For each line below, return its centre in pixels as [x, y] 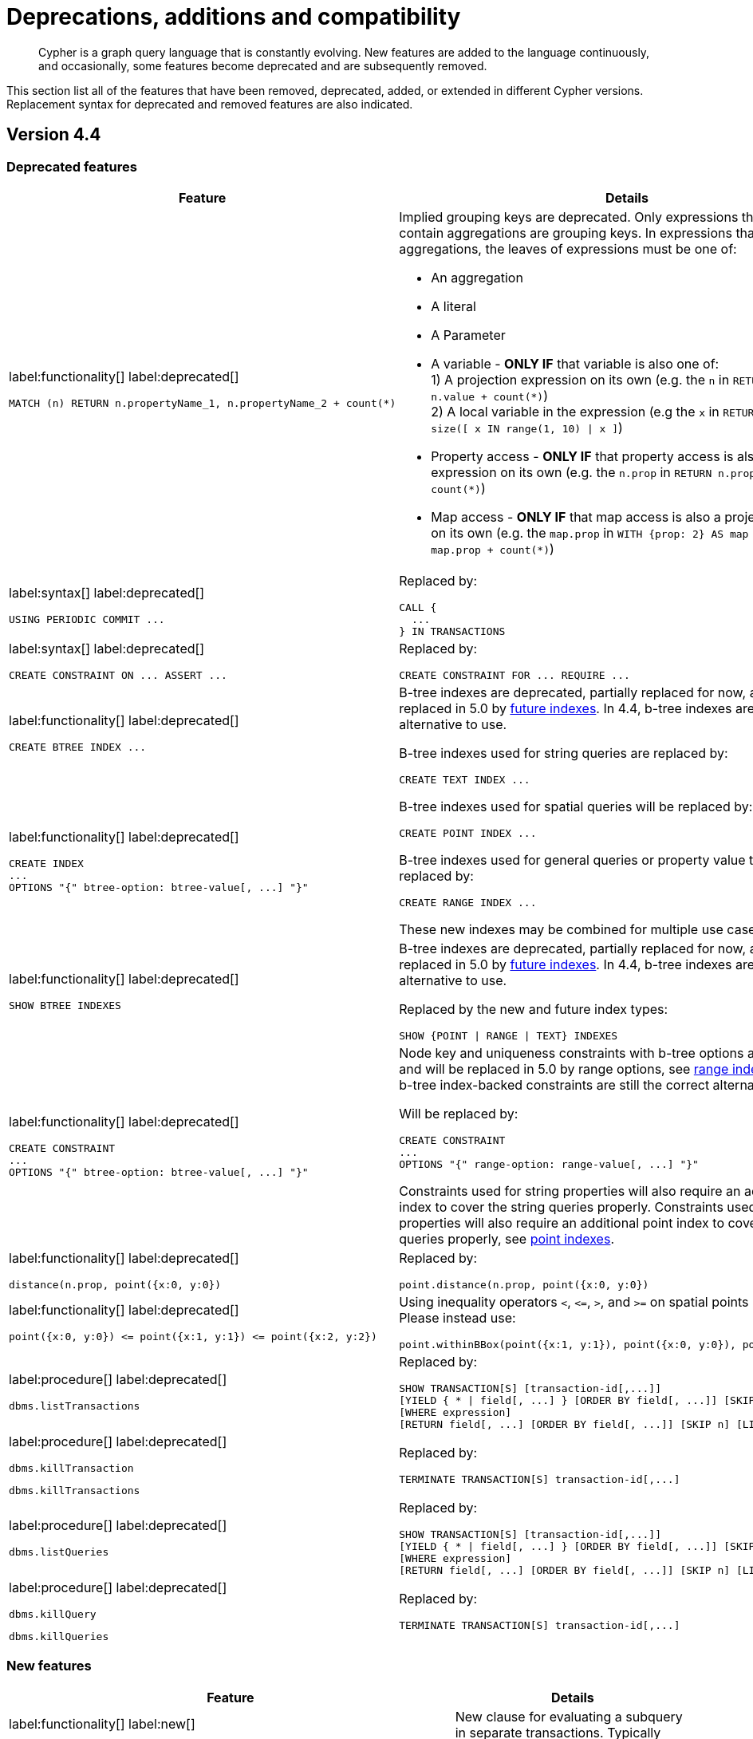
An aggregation [477, 277]
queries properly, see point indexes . [507, 1238]
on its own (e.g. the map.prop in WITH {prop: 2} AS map [590, 532]
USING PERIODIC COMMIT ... [87, 619]
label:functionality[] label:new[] [102, 1724]
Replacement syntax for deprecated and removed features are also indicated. [210, 104]
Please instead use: [457, 1317]
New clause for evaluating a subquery [569, 1716]
